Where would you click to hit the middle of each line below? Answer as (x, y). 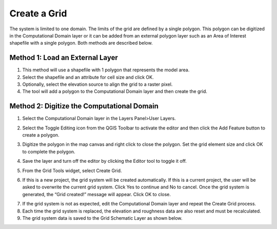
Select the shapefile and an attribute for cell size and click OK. (88, 77)
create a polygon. (41, 135)
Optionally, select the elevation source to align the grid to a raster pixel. (97, 84)
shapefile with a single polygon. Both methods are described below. (81, 43)
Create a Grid (38, 13)
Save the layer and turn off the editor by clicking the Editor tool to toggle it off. (105, 161)
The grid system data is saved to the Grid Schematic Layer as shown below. (102, 218)
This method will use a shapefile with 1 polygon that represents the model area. (106, 70)
